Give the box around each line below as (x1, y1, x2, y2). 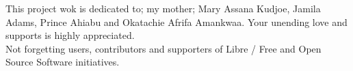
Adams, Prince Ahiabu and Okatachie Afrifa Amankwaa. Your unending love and (5, 14, 348, 29)
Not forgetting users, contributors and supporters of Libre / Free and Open (5, 41, 322, 55)
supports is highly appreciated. (5, 28, 135, 42)
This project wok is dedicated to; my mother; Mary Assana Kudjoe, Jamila (5, 1, 321, 15)
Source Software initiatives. (5, 55, 120, 69)
